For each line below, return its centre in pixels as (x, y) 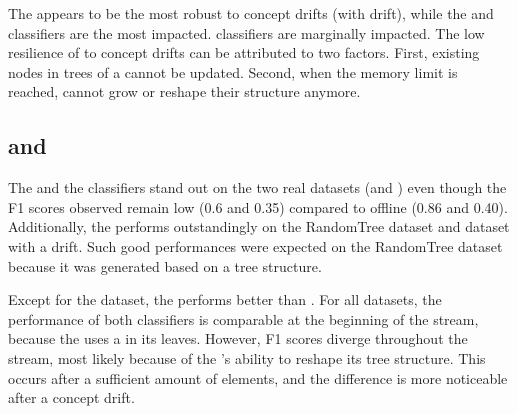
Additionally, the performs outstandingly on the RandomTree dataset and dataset (259, 226)
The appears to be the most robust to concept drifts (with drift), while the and (251, 13)
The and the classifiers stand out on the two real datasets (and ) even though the (257, 187)
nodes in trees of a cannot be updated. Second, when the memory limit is (233, 71)
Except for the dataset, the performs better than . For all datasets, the (225, 299)
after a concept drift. (71, 397)
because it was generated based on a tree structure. (165, 265)
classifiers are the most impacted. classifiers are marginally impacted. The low (246, 32)
